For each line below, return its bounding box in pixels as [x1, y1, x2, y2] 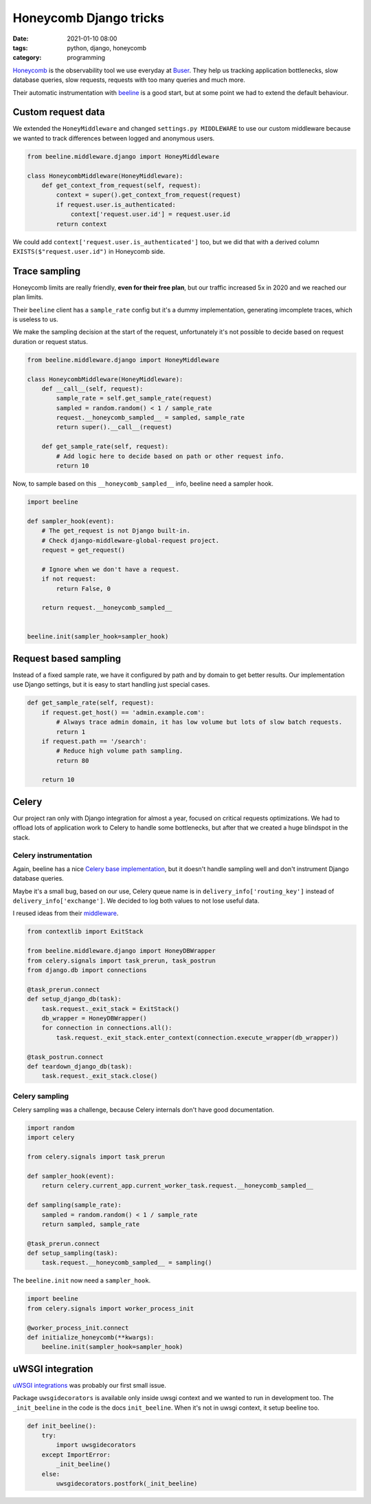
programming [67, 54, 106, 62]
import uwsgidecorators [56, 1441, 137, 1449]
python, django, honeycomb [67, 43, 147, 52]
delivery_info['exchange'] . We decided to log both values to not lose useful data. [12, 896, 260, 905]
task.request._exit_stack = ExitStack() [41, 1005, 180, 1013]
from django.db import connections [27, 967, 147, 974]
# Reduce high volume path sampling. [56, 747, 183, 755]
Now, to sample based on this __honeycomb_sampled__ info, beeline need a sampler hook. [12, 480, 274, 488]
